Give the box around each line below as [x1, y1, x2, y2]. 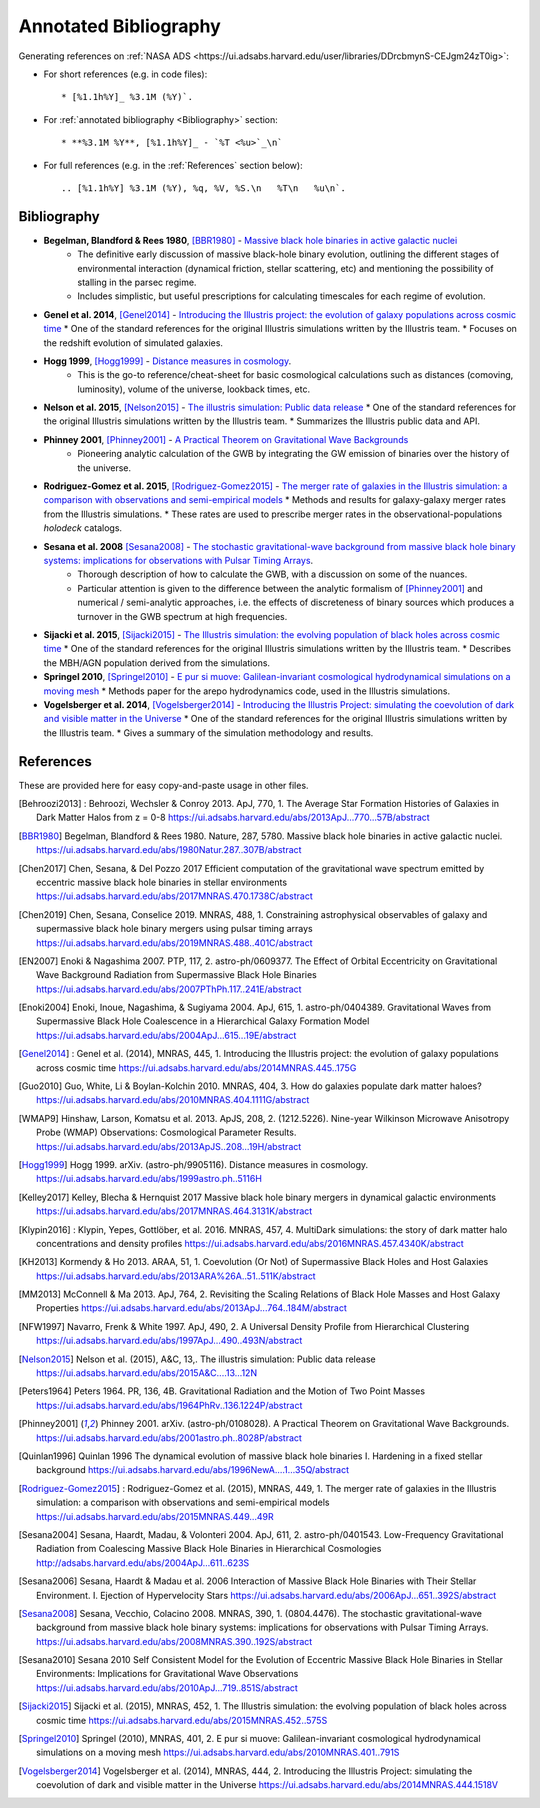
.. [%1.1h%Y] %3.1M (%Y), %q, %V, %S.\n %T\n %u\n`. [61, 182, 347, 194]
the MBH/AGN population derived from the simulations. [43, 656, 270, 669]
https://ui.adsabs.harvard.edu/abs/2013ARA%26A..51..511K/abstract [36, 1270, 316, 1282]
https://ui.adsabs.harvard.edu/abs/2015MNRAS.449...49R [36, 1510, 274, 1522]
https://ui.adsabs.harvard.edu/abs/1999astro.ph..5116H [36, 1173, 262, 1185]
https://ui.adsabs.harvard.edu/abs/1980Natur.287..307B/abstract [36, 844, 302, 856]
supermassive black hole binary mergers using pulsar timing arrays [36, 923, 314, 935]
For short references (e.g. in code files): [43, 68, 208, 80]
